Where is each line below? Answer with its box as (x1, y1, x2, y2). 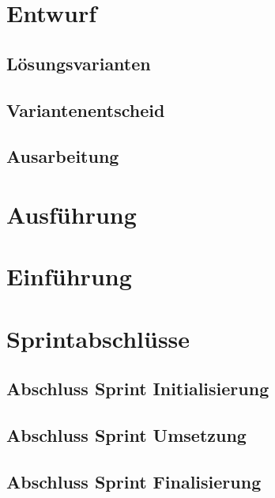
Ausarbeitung (6, 144, 119, 168)
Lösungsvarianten (6, 51, 151, 75)
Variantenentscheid (6, 97, 165, 122)
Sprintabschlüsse (6, 322, 190, 354)
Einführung (6, 260, 132, 292)
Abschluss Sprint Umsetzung (6, 423, 247, 447)
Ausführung (6, 198, 137, 230)
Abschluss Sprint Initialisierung (6, 376, 269, 401)
